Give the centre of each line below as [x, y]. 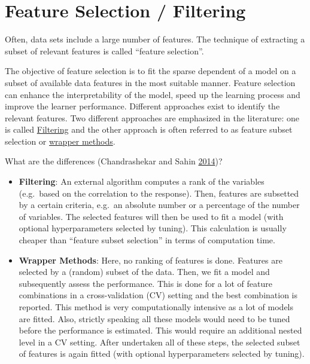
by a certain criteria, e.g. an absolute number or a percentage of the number [159, 205]
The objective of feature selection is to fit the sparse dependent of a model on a [151, 71]
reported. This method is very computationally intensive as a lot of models [156, 307]
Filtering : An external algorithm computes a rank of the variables [142, 181]
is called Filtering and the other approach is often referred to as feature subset [149, 129]
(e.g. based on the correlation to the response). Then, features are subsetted [159, 193]
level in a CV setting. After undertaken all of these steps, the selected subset [159, 342]
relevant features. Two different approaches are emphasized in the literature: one [152, 117]
